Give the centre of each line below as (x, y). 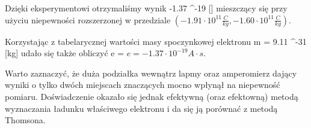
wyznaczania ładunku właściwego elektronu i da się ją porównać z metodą (141, 108)
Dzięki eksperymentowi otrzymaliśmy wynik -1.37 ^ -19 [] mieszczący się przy (146, 8)
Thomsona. (25, 120)
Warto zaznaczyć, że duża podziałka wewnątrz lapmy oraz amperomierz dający (151, 73)
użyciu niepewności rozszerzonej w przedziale (88, 19)
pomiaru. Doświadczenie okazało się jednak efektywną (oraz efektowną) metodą (152, 96)
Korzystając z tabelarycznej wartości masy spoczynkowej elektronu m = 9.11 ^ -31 (156, 41)
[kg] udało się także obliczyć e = (65, 53)
